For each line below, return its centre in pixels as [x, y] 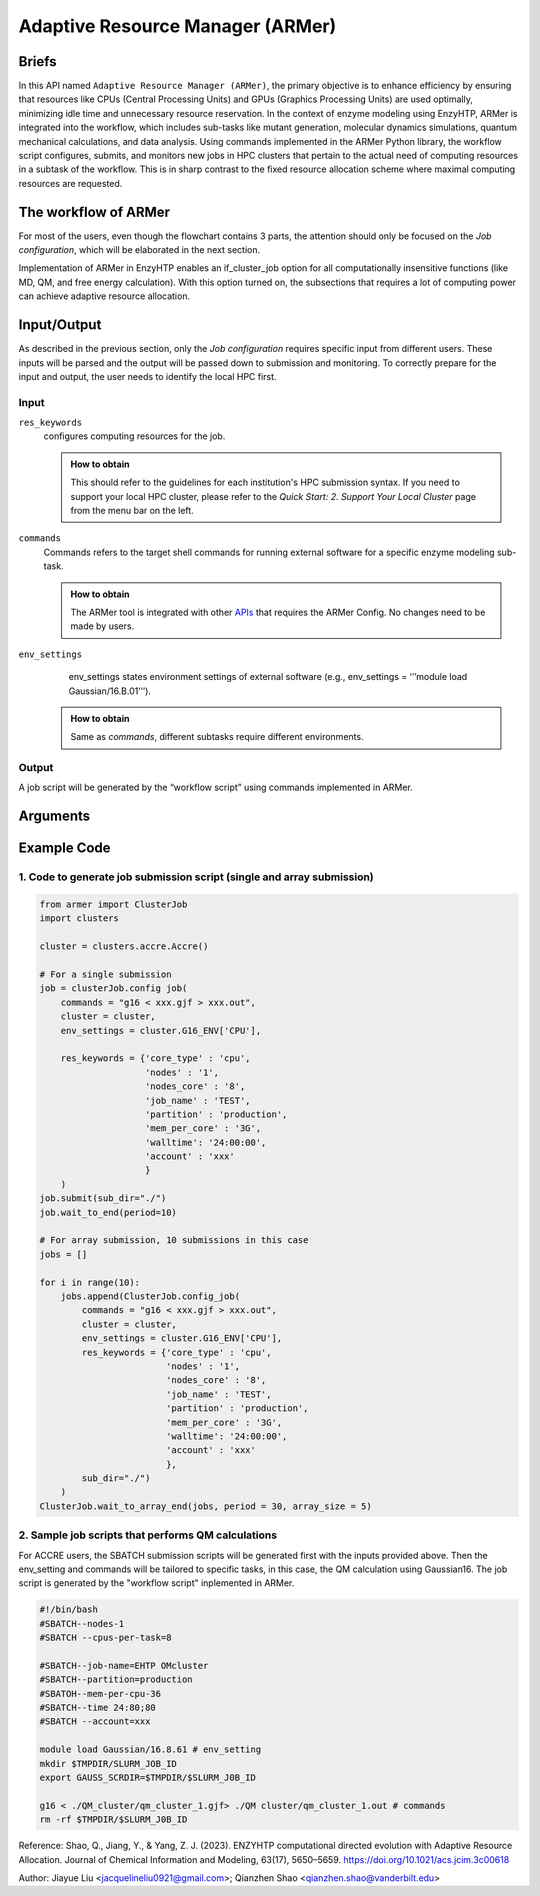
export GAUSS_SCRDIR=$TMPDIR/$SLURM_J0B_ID [148, 1778]
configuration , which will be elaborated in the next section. [139, 250]
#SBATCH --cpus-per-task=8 [105, 1638]
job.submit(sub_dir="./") [103, 1198]
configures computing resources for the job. [134, 436]
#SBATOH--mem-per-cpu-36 [100, 1693]
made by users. [102, 626]
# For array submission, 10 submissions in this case [174, 1240]
